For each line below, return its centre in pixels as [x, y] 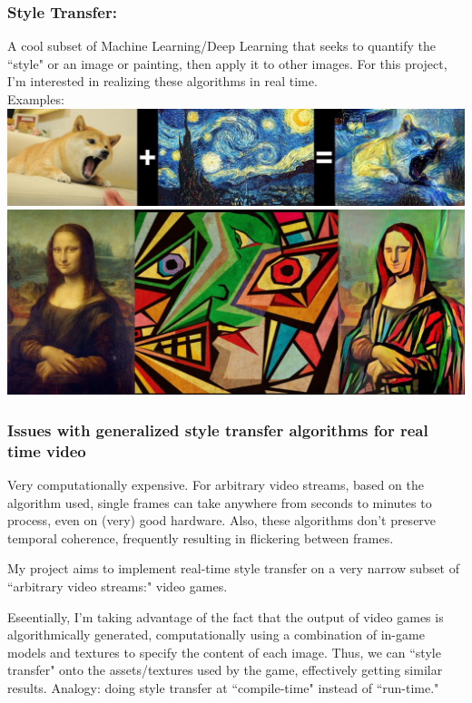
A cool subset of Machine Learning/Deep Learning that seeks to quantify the [221, 46]
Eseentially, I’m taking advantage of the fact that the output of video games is [226, 616]
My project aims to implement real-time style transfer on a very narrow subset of [234, 568]
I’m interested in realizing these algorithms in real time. [162, 81]
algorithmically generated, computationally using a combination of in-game [216, 635]
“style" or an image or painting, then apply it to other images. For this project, [227, 63]
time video [47, 450]
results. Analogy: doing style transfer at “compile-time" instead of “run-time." [223, 687]
